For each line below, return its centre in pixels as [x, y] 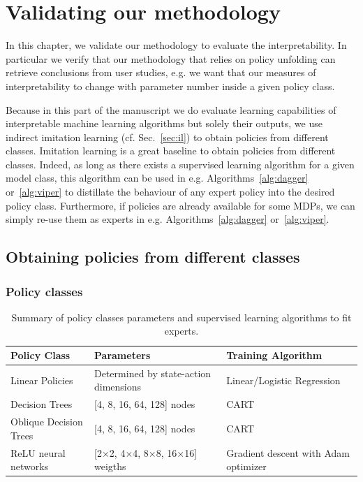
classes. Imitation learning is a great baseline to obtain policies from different [171, 151]
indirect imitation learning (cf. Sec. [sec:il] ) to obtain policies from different [167, 137]
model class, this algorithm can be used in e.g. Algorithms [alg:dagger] [157, 178]
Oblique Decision [47, 422]
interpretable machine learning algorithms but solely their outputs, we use [164, 123]
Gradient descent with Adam [288, 452]
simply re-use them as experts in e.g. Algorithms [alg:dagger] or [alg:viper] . [168, 219]
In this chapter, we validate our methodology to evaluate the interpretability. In [176, 45]
